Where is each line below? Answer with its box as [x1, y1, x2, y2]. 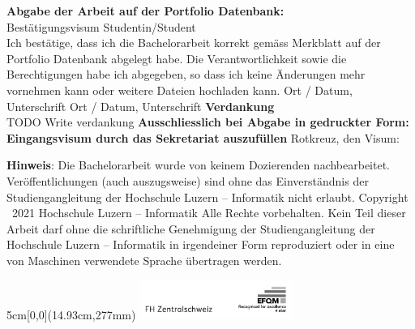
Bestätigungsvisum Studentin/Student [6, 18, 196, 35]
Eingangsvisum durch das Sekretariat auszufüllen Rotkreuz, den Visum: [6, 129, 400, 146]
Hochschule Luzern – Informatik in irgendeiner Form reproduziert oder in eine [6, 236, 395, 253]
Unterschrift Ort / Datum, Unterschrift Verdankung [6, 97, 275, 114]
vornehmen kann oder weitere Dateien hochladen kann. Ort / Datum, [6, 81, 353, 98]
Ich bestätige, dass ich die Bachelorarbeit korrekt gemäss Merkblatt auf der [6, 34, 381, 51]
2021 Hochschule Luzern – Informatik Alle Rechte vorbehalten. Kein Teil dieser [11, 204, 406, 221]
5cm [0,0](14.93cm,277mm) [6, 305, 136, 323]
